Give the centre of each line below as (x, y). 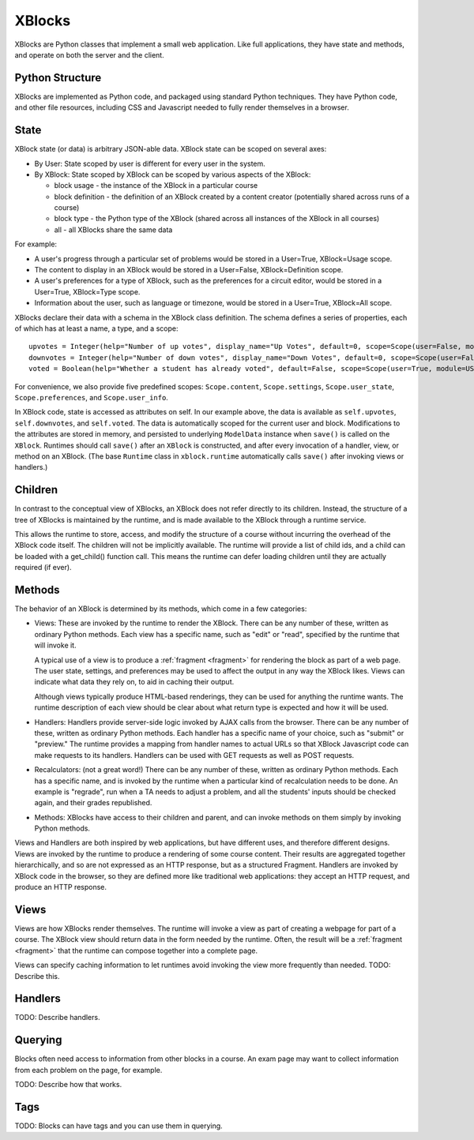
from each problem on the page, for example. (88, 1070)
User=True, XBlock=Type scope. (87, 291)
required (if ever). (43, 568)
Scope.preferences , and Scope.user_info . (92, 397)
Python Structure (58, 78)
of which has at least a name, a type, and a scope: (96, 328)
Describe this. (37, 976)
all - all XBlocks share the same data (113, 230)
